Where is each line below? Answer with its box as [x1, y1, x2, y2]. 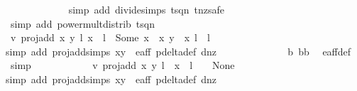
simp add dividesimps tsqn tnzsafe [68, 2, 225, 16]
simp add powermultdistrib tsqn [10, 16, 155, 31]
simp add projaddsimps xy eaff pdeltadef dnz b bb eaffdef [6, 43, 351, 58]
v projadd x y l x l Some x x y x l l [10, 30, 210, 45]
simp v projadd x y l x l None [10, 58, 235, 73]
